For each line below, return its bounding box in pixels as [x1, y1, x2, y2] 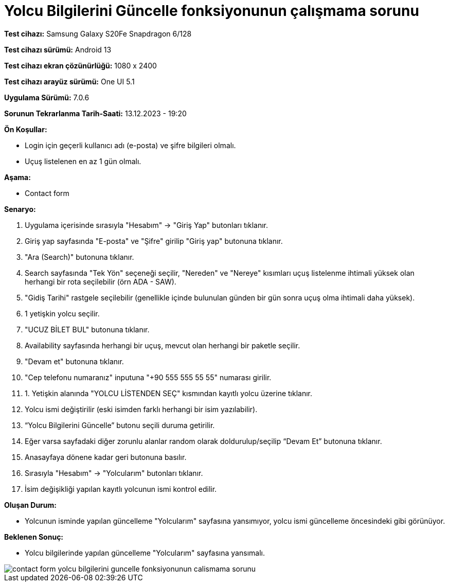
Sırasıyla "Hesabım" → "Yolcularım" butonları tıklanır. [25, 468, 203, 477]
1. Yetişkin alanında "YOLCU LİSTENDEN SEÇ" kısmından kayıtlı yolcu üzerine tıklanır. [25, 388, 313, 398]
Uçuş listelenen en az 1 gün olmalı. [25, 156, 141, 166]
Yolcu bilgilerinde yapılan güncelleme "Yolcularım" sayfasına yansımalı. [25, 548, 265, 557]
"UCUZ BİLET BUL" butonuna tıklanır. [25, 325, 150, 334]
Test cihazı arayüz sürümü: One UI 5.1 [4, 77, 135, 86]
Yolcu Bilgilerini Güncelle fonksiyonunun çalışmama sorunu [4, 2, 419, 20]
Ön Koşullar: [4, 125, 47, 134]
